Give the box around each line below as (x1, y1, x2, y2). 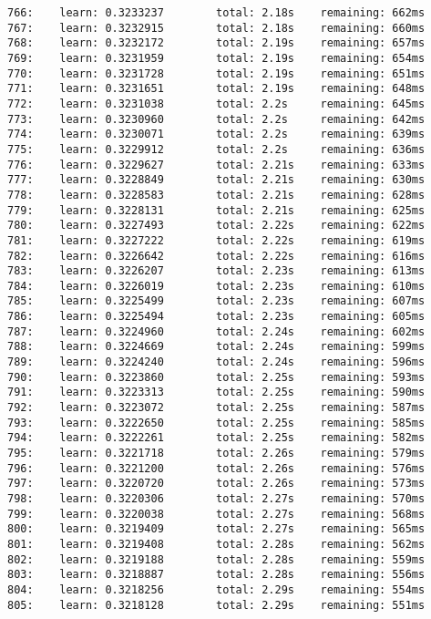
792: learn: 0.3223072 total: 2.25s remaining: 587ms (7, 401, 426, 415)
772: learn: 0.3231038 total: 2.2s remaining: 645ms (7, 97, 426, 110)
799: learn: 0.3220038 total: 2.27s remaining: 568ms (7, 507, 426, 521)
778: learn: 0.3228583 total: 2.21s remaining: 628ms (7, 188, 426, 201)
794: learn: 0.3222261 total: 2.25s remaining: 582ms (7, 431, 426, 445)
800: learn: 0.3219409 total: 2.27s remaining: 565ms (7, 522, 426, 536)
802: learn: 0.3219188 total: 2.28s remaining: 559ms (7, 552, 426, 566)
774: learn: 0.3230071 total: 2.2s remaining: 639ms (7, 128, 426, 141)
